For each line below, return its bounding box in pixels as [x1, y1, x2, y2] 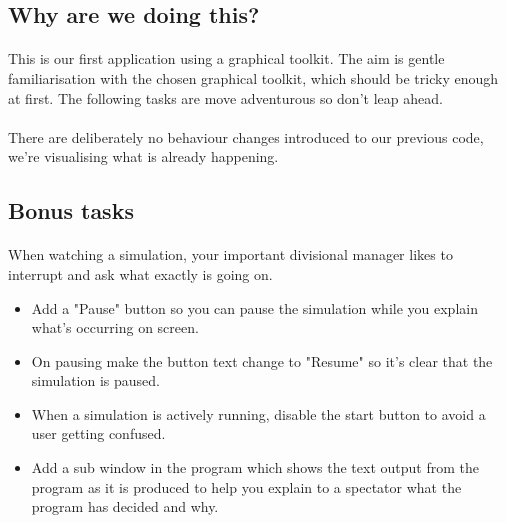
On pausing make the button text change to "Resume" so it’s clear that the [31, 350, 493, 371]
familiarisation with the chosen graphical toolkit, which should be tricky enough [8, 67, 499, 88]
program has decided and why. [31, 496, 219, 517]
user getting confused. [31, 423, 166, 444]
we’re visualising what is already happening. [8, 146, 279, 167]
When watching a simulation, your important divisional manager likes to [8, 244, 453, 265]
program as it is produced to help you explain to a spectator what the [31, 476, 462, 497]
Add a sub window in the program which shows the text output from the [31, 457, 479, 478]
